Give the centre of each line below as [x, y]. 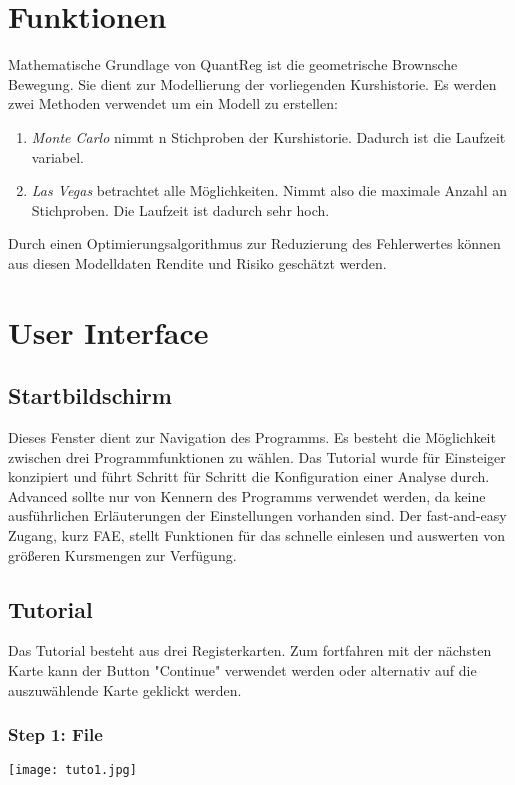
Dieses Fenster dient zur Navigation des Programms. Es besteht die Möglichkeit [252, 437]
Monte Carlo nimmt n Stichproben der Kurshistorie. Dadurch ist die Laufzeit [268, 136]
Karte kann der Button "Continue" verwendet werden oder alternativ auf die [242, 670]
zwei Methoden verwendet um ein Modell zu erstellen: [173, 103]
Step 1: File [55, 734]
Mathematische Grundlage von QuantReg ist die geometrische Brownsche [233, 64]
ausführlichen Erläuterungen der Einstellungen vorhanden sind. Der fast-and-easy [257, 515]
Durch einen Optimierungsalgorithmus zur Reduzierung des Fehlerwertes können [254, 243]
